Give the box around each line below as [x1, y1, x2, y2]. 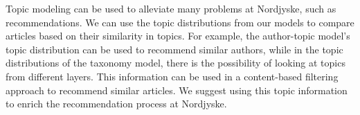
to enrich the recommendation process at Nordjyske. [6, 96, 227, 111]
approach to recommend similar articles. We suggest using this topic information [6, 82, 348, 97]
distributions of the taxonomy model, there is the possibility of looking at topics [6, 55, 345, 70]
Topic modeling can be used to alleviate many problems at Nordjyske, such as [6, 1, 336, 15]
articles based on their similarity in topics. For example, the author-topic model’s [6, 28, 350, 43]
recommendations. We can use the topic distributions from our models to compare [6, 15, 354, 29]
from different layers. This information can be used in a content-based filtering [6, 69, 339, 83]
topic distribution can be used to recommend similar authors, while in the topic [6, 42, 343, 56]
